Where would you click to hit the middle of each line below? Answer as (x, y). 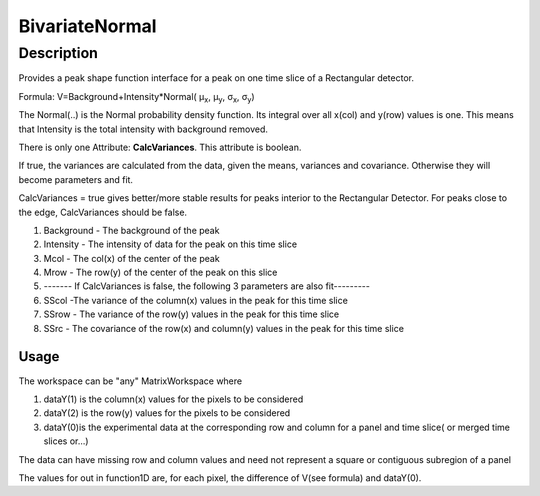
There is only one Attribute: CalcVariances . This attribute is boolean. (160, 147)
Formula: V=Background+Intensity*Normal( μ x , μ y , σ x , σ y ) (136, 97)
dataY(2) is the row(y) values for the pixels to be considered (167, 413)
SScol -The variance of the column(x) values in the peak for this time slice (196, 300)
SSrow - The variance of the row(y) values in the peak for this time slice (191, 314)
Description (58, 53)
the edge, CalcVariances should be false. (103, 212)
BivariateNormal (87, 26)
